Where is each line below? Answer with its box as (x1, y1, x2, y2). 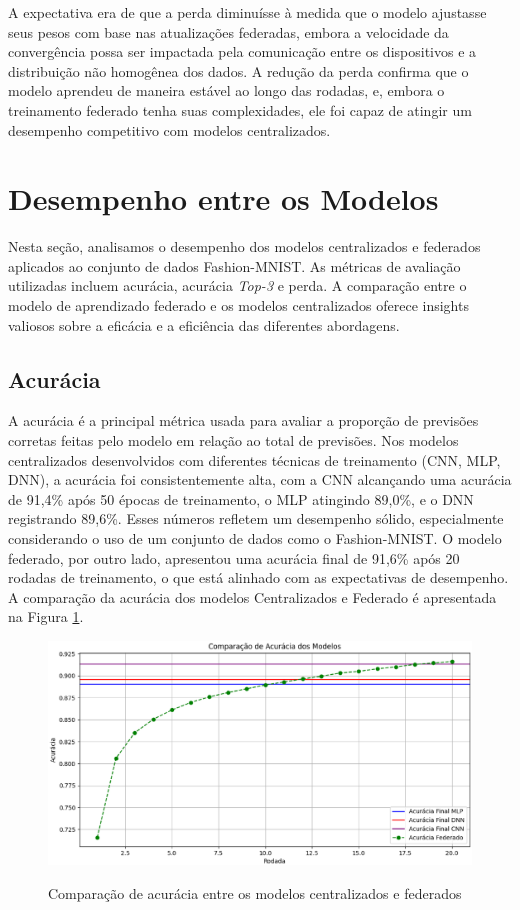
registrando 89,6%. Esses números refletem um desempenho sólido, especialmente (8, 508, 504, 529)
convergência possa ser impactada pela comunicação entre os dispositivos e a (8, 41, 477, 62)
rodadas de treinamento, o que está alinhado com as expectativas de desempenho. (8, 567, 509, 588)
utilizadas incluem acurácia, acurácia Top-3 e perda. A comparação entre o (8, 275, 467, 296)
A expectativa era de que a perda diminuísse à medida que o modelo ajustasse (8, 2, 487, 22)
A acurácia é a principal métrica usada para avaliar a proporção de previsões (8, 410, 479, 431)
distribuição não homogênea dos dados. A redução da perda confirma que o (8, 60, 469, 81)
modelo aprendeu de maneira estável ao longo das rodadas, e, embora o (8, 80, 445, 101)
